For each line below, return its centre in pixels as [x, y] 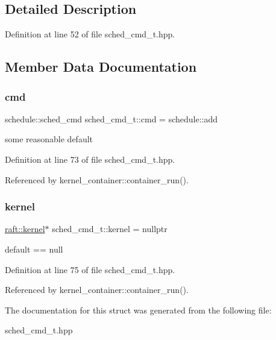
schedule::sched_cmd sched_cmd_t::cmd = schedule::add [111, 118]
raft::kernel [25, 229]
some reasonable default [49, 139]
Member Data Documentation [101, 67]
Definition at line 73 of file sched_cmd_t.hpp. [90, 159]
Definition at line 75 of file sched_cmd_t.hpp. [90, 269]
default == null [34, 249]
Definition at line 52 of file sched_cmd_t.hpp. [90, 34]
